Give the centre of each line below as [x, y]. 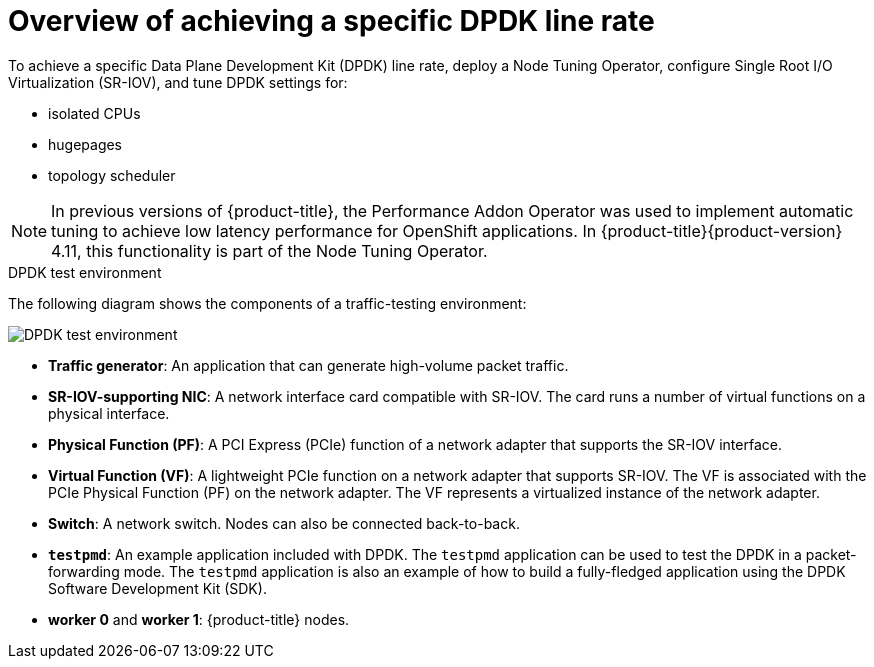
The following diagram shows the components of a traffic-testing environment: [267, 303]
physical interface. [109, 413]
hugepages [85, 144]
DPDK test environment [85, 272]
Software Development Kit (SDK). [157, 588]
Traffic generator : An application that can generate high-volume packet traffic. [308, 365]
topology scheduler [112, 175]
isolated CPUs [94, 113]
